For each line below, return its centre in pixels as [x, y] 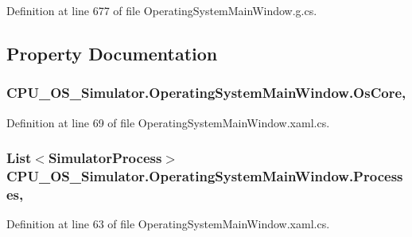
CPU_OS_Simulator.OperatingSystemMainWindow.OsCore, [206, 93]
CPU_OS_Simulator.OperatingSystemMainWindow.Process [205, 176]
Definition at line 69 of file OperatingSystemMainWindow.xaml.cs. [168, 122]
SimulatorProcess [105, 158]
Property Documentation [112, 53]
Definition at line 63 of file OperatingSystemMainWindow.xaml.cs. [168, 224]
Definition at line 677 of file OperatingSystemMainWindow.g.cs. [162, 10]
